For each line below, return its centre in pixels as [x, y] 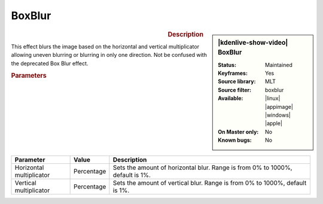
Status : [227, 65]
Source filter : [234, 90]
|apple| [274, 123]
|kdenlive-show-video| [253, 42]
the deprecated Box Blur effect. [50, 63]
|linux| [273, 98]
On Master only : [238, 132]
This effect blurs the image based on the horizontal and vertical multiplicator [105, 46]
